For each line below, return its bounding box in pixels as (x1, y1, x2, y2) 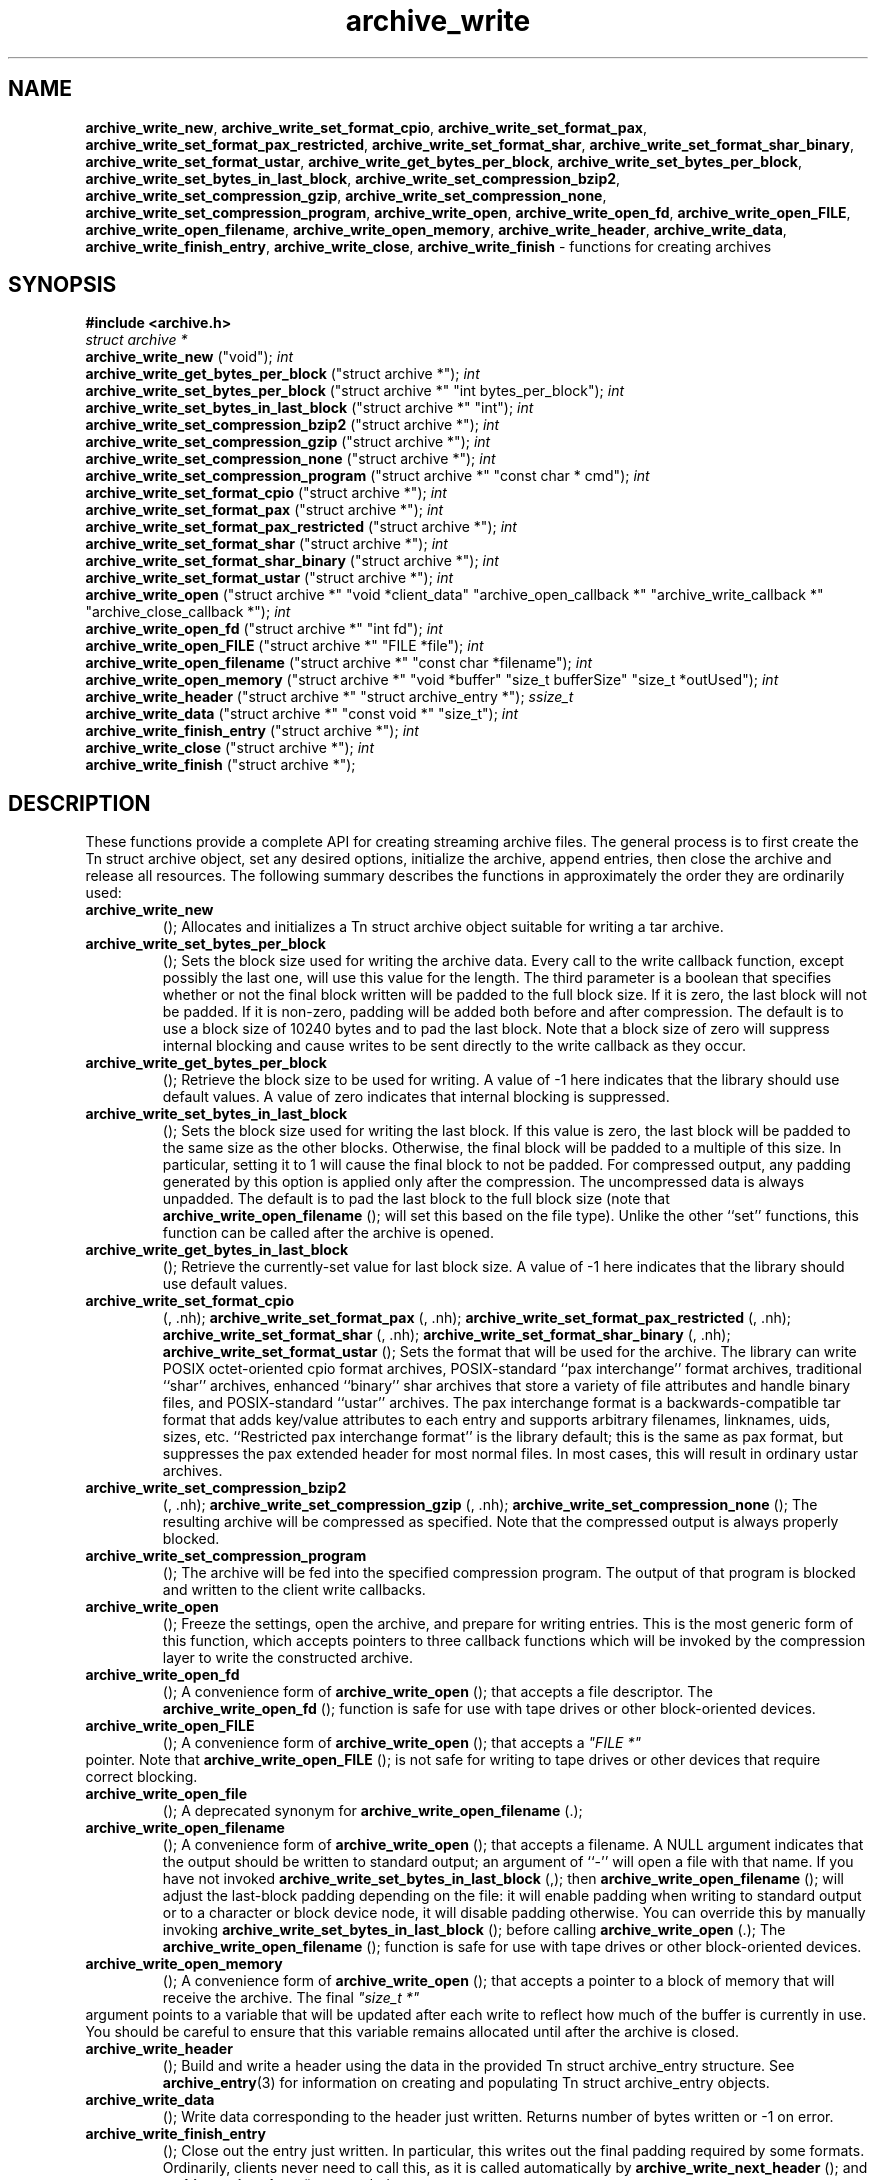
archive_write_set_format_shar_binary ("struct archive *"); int (85, 552, 499, 570)
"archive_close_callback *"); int (85, 603, 291, 621)
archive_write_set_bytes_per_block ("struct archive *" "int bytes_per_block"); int (85, 382, 625, 400)
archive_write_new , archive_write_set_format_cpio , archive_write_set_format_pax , (85, 118, 647, 136)
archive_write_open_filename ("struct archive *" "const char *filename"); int (85, 654, 593, 672)
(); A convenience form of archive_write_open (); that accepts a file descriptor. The (162, 1683, 713, 1701)
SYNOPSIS (8, 272, 117, 298)
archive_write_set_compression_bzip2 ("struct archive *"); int (85, 416, 500, 434)
